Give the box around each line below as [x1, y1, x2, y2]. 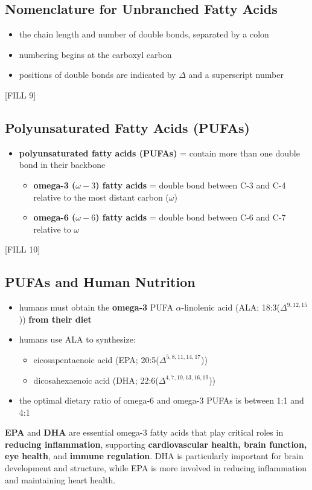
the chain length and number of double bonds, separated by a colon [19, 28, 269, 40]
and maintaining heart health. [5, 473, 116, 486]
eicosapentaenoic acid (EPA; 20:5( [33, 353, 159, 366]
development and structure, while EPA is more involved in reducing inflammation [5, 462, 307, 474]
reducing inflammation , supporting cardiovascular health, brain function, [5, 437, 307, 450]
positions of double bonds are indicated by [19, 68, 176, 81]
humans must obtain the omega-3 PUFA [19, 301, 173, 314]
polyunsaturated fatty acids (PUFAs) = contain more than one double [19, 146, 300, 159]
